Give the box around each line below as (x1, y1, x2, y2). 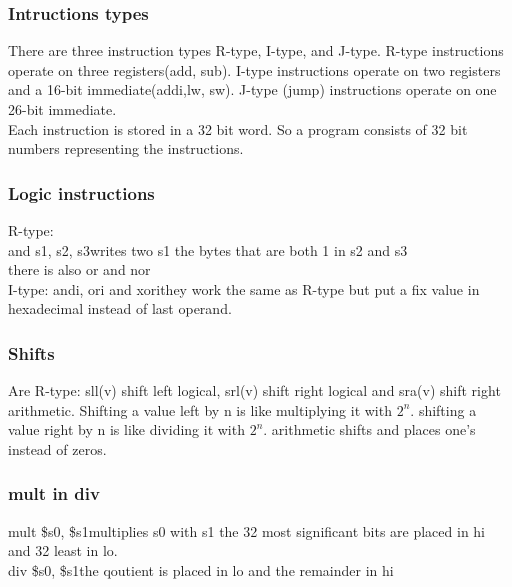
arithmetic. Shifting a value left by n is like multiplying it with (8, 399, 392, 420)
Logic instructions (8, 180, 155, 205)
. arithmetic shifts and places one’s (263, 419, 476, 440)
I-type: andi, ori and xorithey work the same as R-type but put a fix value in (8, 278, 480, 299)
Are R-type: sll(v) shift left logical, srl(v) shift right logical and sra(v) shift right (8, 380, 501, 401)
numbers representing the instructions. (8, 138, 244, 159)
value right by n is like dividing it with (8, 419, 245, 440)
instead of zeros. (8, 438, 107, 459)
